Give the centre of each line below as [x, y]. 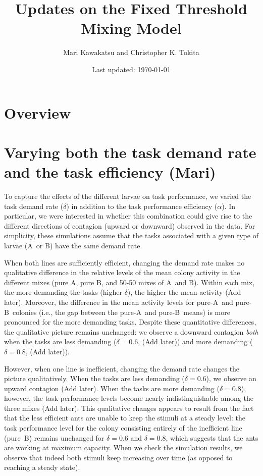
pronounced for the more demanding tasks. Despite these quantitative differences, [130, 322]
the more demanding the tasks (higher [63, 292]
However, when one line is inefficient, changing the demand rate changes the [122, 368]
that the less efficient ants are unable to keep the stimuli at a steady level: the [125, 418]
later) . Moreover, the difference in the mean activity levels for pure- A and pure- [128, 302]
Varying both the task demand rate [130, 152]
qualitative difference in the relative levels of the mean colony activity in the [122, 272]
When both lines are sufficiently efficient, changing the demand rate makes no [124, 262]
